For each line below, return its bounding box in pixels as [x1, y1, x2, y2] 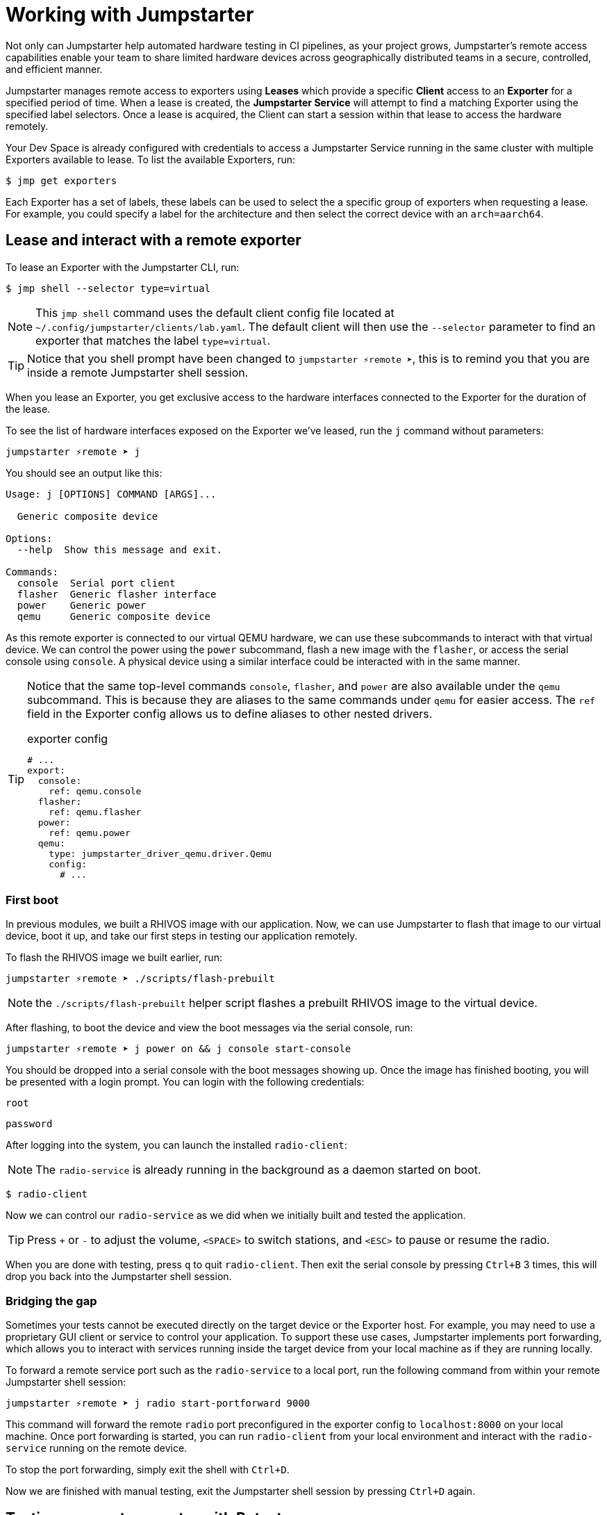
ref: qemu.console [49, 785, 142, 796]
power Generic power [17, 599, 147, 611]
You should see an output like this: [6, 466, 163, 479]
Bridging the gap [6, 1293, 97, 1308]
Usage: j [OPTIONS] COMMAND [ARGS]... [6, 488, 217, 500]
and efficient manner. [6, 63, 103, 75]
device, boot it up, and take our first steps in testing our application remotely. [6, 930, 358, 942]
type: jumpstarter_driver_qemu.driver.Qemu [49, 848, 272, 859]
